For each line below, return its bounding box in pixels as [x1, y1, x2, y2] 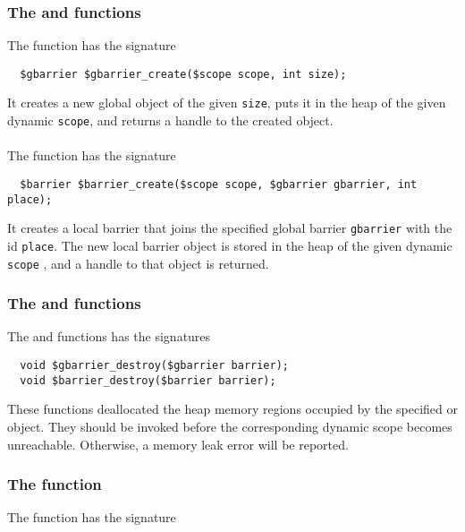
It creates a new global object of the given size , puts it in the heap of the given [7, 93, 446, 112]
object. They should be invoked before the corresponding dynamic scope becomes [7, 416, 452, 435]
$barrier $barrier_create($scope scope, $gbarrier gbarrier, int [20, 177, 418, 191]
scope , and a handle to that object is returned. [7, 253, 269, 272]
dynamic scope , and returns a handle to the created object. [7, 111, 334, 130]
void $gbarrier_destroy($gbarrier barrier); [20, 359, 289, 373]
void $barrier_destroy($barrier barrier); [20, 373, 276, 387]
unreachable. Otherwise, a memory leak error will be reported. [7, 434, 349, 453]
